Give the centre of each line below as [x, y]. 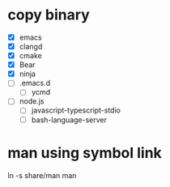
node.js [32, 101]
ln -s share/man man [42, 175]
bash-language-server [69, 120]
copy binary [49, 15]
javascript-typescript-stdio [76, 110]
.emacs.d [35, 83]
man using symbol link [85, 153]
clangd [31, 47]
